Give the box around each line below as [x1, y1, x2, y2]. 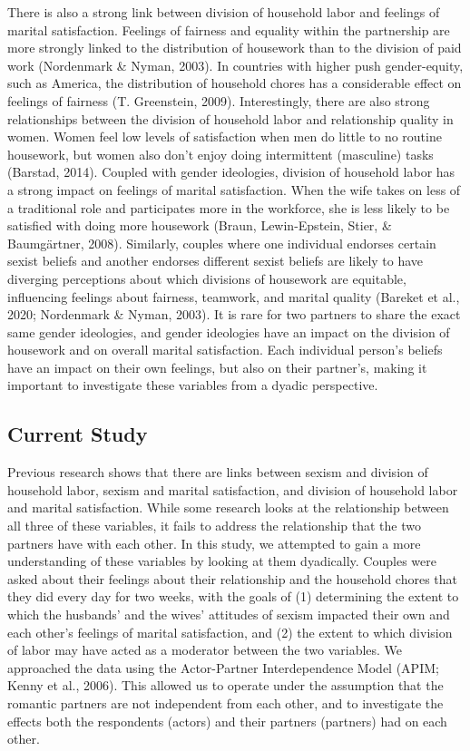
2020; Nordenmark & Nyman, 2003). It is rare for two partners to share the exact [7, 305, 461, 324]
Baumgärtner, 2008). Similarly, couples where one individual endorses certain [7, 233, 436, 252]
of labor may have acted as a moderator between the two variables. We [7, 640, 403, 659]
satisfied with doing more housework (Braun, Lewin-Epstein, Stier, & [7, 216, 392, 235]
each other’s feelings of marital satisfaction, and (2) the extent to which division [7, 622, 453, 641]
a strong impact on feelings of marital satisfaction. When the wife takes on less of [7, 180, 461, 199]
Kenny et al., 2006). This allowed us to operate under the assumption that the [7, 676, 444, 695]
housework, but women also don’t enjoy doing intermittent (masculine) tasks [7, 144, 434, 163]
